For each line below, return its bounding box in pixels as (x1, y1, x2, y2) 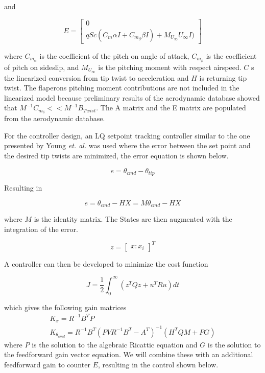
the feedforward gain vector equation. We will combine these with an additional (4, 349, 253, 360)
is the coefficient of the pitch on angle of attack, (39, 50, 189, 61)
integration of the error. (4, 223, 78, 234)
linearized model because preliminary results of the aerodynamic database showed (4, 92, 260, 103)
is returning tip (199, 72, 247, 83)
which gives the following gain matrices (4, 301, 127, 312)
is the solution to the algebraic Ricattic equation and (32, 339, 198, 349)
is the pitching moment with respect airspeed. (98, 61, 242, 72)
